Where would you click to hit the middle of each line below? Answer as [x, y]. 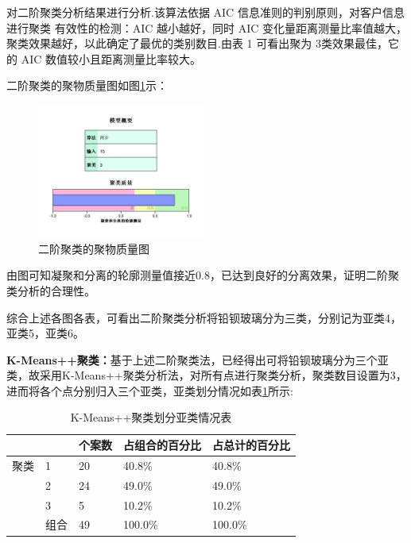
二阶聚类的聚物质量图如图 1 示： [87, 85]
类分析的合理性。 [51, 290]
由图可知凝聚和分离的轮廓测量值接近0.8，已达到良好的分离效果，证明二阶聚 [203, 275]
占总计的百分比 [251, 445]
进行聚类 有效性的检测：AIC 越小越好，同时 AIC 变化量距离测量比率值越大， [207, 27]
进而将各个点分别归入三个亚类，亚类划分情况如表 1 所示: [150, 390]
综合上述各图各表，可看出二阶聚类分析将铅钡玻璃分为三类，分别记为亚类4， [204, 317]
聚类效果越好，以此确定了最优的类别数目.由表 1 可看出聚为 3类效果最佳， [197, 43]
